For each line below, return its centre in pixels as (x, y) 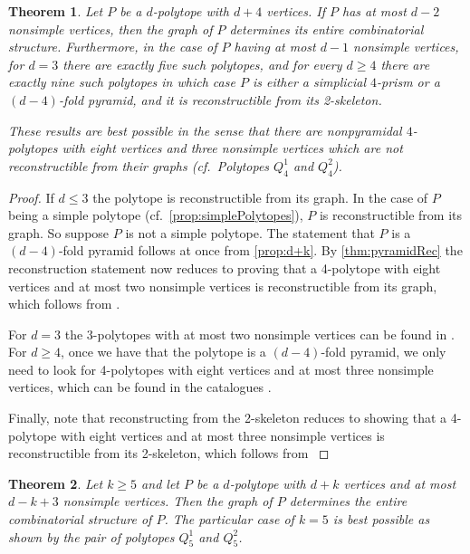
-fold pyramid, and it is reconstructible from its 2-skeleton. (220, 99)
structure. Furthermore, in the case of (113, 47)
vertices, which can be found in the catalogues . (140, 387)
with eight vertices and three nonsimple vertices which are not (232, 148)
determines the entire (348, 501)
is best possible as (381, 519)
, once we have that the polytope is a (163, 352)
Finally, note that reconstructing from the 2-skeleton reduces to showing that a (228, 418)
